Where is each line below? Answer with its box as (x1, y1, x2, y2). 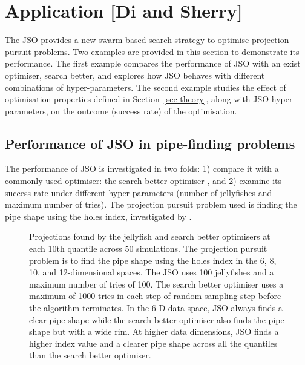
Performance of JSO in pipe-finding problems (5, 134, 295, 153)
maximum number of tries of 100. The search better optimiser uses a (29, 277, 284, 290)
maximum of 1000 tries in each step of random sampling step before (29, 289, 281, 302)
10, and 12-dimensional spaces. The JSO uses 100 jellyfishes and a (29, 266, 274, 278)
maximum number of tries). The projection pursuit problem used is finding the (5, 198, 297, 211)
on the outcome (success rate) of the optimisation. (51, 104, 237, 117)
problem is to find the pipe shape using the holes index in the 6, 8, (29, 254, 277, 266)
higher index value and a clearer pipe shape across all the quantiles (29, 337, 278, 349)
